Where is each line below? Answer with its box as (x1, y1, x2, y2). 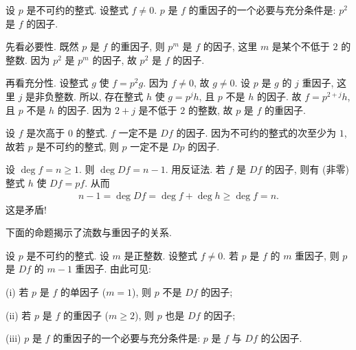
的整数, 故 (188, 102, 233, 117)
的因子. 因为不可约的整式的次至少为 (176, 126, 336, 140)
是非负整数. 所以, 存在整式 (25, 89, 144, 103)
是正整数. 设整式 (124, 248, 198, 262)
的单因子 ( (60, 284, 107, 299)
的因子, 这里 (203, 39, 258, 54)
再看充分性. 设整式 (5, 75, 89, 90)
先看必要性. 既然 (5, 39, 79, 54)
